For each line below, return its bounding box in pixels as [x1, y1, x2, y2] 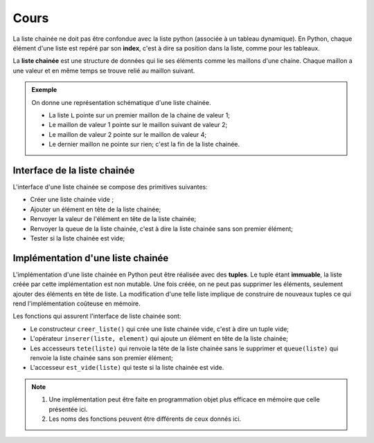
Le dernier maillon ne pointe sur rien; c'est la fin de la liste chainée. [48, 140, 240, 149]
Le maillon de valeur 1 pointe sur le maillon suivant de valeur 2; [48, 121, 228, 129]
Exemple [31, 86, 57, 94]
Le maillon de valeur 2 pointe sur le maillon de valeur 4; [48, 130, 207, 138]
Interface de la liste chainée [12, 164, 135, 176]
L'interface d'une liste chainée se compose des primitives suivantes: [12, 182, 208, 191]
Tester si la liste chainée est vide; [30, 234, 125, 242]
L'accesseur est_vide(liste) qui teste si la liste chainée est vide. [30, 364, 224, 372]
